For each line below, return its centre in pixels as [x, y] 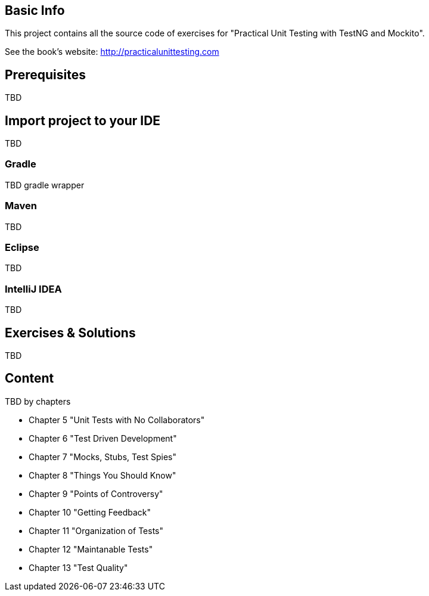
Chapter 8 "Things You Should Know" [102, 475]
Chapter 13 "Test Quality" [78, 567]
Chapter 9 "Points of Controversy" [96, 493]
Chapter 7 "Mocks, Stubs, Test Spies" [103, 457]
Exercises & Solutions [70, 333]
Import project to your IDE [83, 120]
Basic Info [35, 10]
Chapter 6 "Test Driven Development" [103, 438]
